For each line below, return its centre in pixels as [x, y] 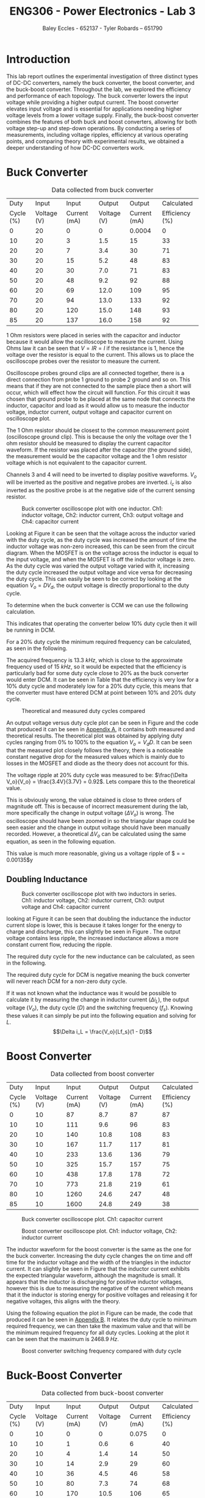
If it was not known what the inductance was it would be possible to [92, 993]
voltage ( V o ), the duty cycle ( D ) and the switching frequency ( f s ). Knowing [100, 1008]
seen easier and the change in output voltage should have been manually [99, 827]
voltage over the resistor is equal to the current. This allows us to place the [100, 354]
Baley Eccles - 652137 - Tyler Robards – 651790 [103, 28]
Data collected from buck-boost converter [103, 1393]
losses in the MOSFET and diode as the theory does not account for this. [98, 763]
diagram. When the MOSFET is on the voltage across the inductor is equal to [103, 553]
